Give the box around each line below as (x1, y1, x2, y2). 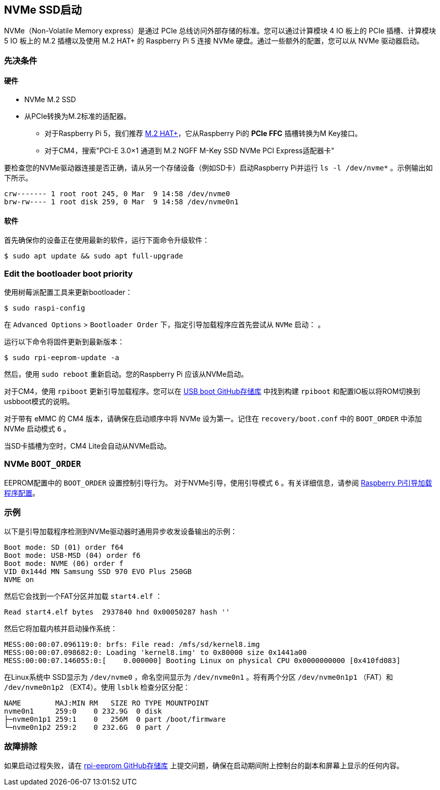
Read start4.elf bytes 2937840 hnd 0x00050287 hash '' (4, 608, 230, 617)
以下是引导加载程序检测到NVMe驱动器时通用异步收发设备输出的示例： (4, 527, 238, 536)
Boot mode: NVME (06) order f (4, 559, 124, 568)
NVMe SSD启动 (4, 4, 82, 16)
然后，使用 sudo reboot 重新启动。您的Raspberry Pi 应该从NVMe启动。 (4, 369, 248, 378)
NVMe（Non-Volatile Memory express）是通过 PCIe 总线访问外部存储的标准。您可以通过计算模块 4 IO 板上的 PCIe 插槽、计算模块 (4, 26, 436, 35)
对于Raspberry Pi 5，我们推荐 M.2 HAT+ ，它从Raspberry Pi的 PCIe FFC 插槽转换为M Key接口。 (45, 129, 362, 138)
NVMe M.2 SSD (24, 95, 76, 104)
